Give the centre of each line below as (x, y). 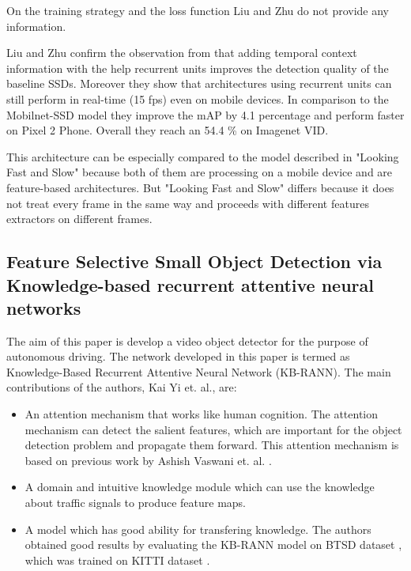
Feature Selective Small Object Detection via (194, 261)
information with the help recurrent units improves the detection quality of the (198, 68)
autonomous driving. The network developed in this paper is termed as (178, 356)
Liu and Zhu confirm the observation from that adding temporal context (182, 53)
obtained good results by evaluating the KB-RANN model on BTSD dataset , (213, 545)
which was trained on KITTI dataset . (117, 560)
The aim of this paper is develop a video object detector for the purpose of (187, 340)
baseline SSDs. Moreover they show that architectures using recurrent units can (199, 83)
